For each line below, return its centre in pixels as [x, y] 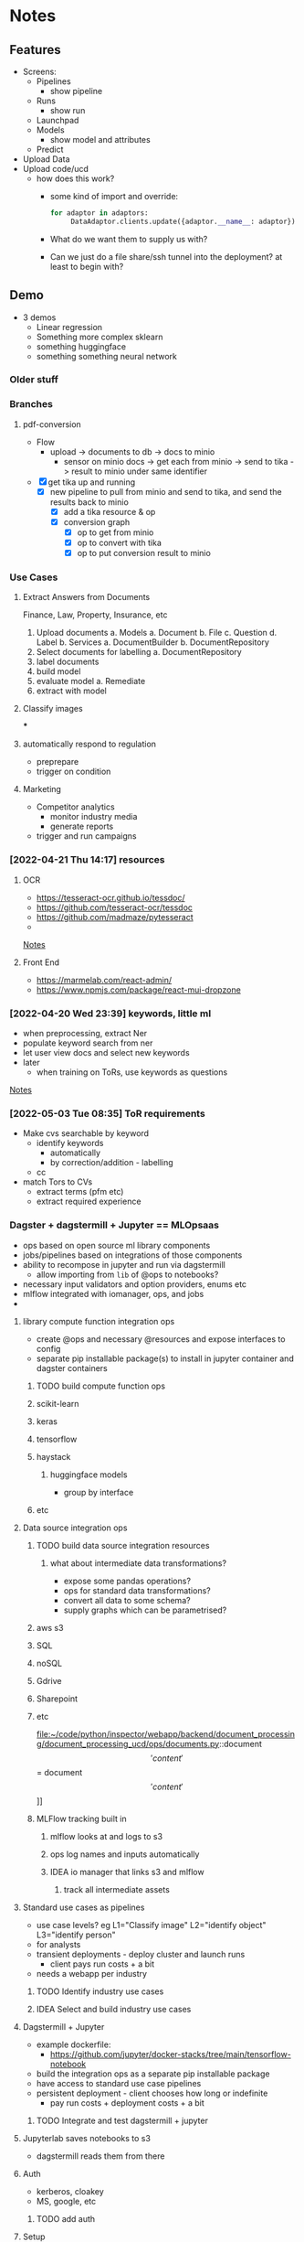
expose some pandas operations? [127, 1581]
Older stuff [34, 380]
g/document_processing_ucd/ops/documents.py [128, 1743]
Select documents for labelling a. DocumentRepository [139, 652]
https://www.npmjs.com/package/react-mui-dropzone [139, 990]
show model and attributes [100, 139]
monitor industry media [94, 817]
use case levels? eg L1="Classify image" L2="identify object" [151, 1925]
